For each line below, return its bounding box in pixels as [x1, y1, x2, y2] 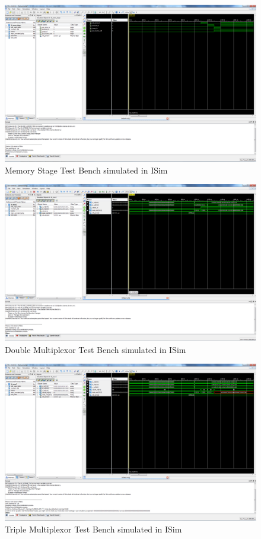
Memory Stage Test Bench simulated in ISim [5, 163, 168, 176]
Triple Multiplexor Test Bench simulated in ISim [5, 522, 182, 535]
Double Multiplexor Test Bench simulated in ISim [5, 343, 186, 355]
